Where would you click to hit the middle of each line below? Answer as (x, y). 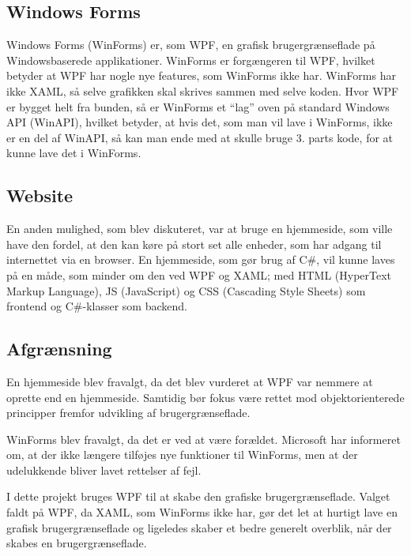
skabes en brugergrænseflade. (77, 543)
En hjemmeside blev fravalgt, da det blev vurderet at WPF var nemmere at (190, 381)
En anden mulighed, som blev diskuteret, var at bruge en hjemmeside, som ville (200, 229)
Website (40, 195)
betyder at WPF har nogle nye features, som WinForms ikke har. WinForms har (201, 75)
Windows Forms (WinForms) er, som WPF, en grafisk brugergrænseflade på (191, 45)
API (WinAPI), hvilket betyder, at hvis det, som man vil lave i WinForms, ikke (200, 122)
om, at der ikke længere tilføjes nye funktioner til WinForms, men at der (182, 455)
